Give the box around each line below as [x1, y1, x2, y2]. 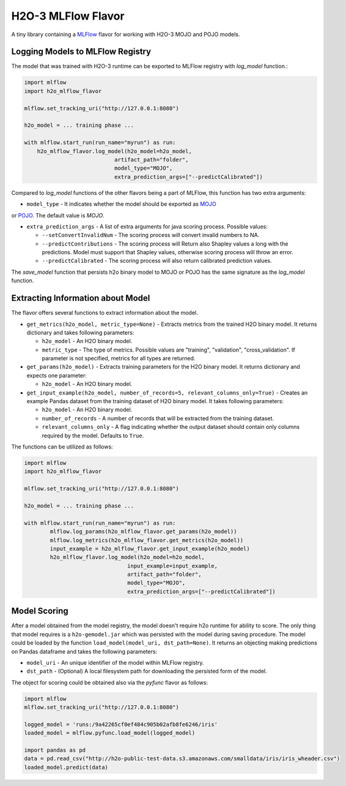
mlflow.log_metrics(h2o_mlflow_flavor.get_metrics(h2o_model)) [50, 537, 244, 543]
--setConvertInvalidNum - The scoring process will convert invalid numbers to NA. [42, 232, 260, 239]
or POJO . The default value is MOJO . [11, 211, 105, 219]
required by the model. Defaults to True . [42, 432, 144, 439]
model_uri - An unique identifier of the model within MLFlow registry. [26, 659, 204, 666]
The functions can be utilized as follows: [11, 443, 113, 450]
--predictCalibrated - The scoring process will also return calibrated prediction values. [42, 257, 272, 265]
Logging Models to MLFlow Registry [11, 47, 152, 57]
